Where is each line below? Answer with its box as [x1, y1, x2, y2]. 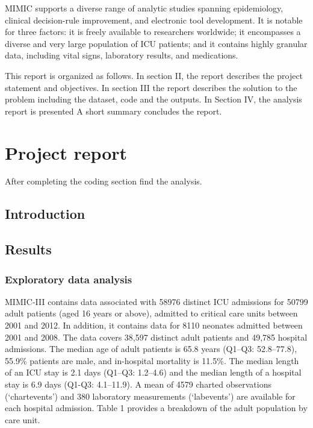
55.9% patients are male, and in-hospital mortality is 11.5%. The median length [5, 354, 299, 367]
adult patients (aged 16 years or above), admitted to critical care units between [5, 307, 298, 319]
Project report [5, 140, 128, 165]
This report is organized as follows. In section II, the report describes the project [5, 69, 303, 81]
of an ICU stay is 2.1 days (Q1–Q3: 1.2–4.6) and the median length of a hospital [5, 366, 302, 379]
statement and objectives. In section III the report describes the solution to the [5, 81, 297, 93]
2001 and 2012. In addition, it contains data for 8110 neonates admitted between [5, 319, 303, 332]
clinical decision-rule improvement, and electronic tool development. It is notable [5, 13, 303, 26]
